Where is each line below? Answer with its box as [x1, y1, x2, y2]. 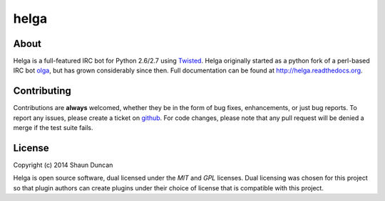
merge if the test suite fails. [13, 124, 93, 132]
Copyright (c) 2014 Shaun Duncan [13, 161, 113, 170]
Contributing [13, 85, 71, 97]
